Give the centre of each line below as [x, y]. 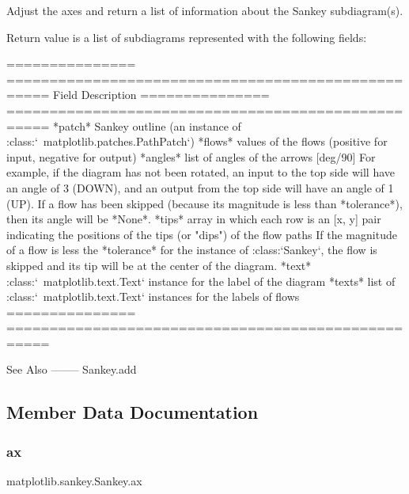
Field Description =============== [161, 95]
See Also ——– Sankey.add [72, 369]
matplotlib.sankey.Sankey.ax [74, 481]
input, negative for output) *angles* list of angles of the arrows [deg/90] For [191, 156]
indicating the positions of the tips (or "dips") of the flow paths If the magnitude [202, 234]
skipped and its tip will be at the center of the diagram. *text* [159, 265]
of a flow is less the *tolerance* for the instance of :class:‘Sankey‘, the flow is [192, 250]
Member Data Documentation [133, 412]
